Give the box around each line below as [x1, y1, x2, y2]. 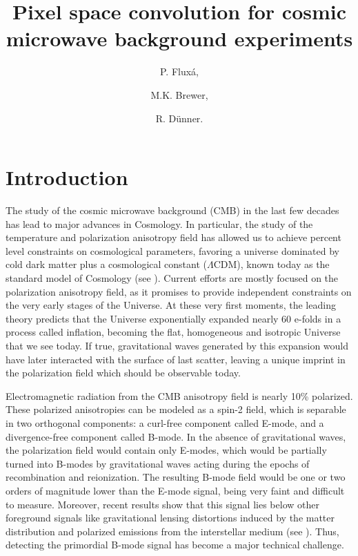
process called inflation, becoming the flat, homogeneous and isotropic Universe [6, 325, 341, 339]
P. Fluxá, [159, 64, 199, 79]
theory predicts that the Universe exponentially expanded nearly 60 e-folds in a [6, 311, 341, 325]
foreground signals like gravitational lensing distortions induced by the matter [6, 510, 335, 525]
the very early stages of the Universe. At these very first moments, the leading [6, 298, 336, 312]
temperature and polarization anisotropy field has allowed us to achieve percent [6, 230, 341, 245]
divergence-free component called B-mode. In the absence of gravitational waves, [6, 429, 346, 443]
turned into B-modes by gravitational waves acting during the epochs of [6, 456, 310, 470]
